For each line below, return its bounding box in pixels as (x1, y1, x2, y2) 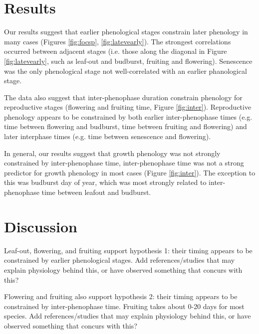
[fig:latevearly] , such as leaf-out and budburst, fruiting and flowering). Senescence (4, 55, 253, 66)
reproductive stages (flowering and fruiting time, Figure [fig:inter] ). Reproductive (4, 102, 252, 112)
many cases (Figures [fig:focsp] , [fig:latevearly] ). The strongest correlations (4, 36, 231, 46)
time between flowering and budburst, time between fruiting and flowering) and (4, 121, 247, 132)
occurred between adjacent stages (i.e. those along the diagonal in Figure (4, 46, 227, 56)
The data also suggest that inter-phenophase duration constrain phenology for (4, 92, 243, 102)
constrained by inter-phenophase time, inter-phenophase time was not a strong (4, 158, 244, 168)
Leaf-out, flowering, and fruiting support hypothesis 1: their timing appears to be (4, 245, 253, 255)
